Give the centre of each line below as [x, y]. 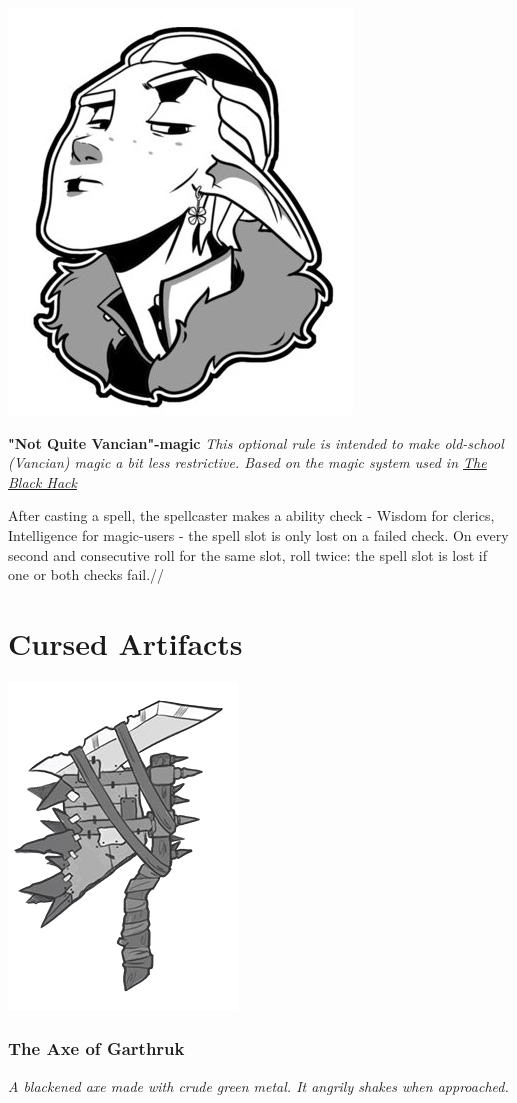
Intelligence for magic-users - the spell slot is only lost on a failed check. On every [258, 534]
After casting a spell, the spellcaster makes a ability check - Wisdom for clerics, [251, 515]
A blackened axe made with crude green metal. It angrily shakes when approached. [258, 1085]
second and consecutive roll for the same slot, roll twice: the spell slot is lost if [248, 554]
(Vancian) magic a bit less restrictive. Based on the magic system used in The [247, 462]
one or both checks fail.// [86, 574]
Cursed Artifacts [125, 642]
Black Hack [42, 481]
